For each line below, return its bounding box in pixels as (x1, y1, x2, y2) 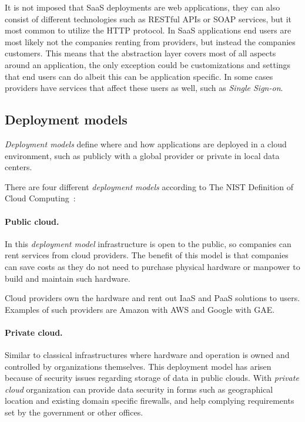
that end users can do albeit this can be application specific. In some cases (5, 70, 273, 82)
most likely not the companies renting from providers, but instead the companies (5, 35, 296, 48)
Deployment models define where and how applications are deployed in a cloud (5, 137, 287, 150)
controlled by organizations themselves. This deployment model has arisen (5, 360, 272, 372)
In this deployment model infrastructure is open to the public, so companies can (5, 237, 291, 249)
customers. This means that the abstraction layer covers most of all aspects (5, 47, 276, 59)
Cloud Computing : (5, 192, 76, 204)
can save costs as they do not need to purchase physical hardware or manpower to (5, 260, 300, 272)
